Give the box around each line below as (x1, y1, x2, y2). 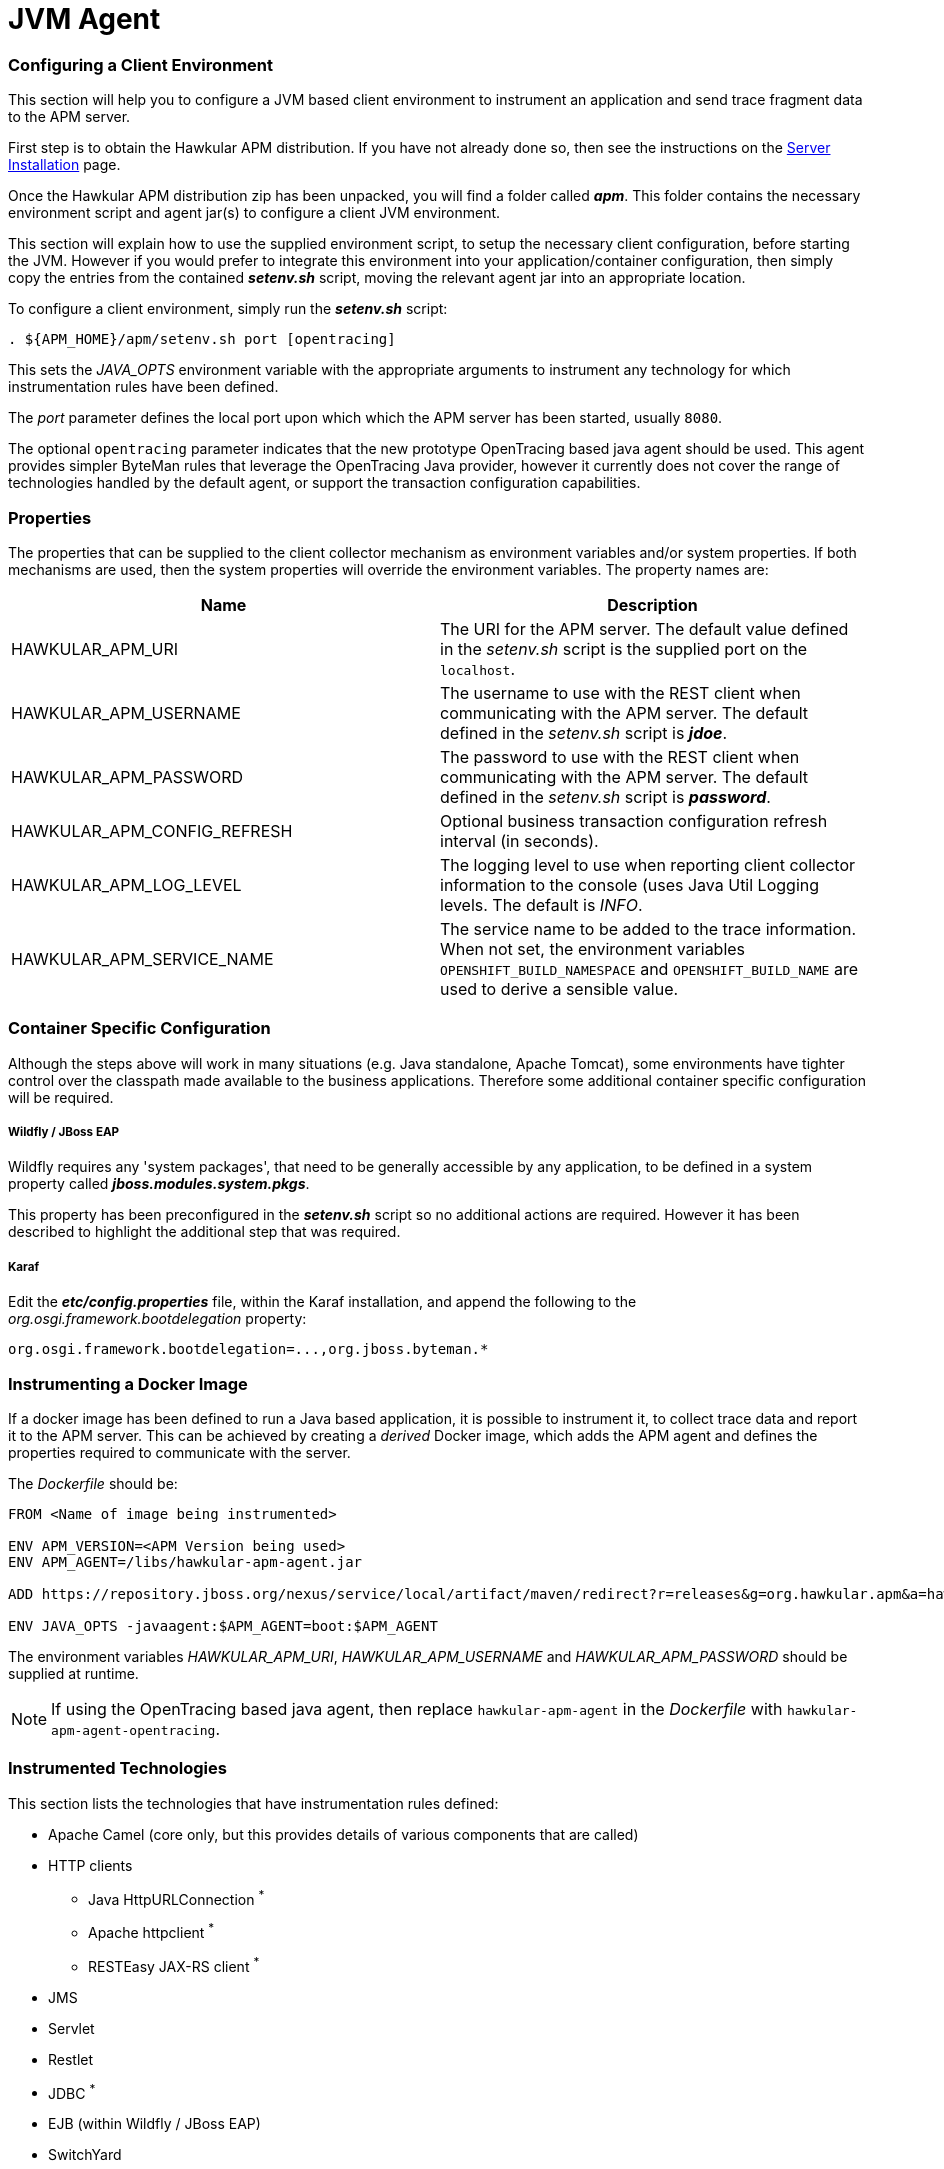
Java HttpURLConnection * (88, 1887, 265, 1908)
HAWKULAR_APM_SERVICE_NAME (11, 948, 274, 969)
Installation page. (8, 156, 121, 174)
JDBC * (48, 2081, 96, 2102)
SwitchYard (48, 2146, 122, 2164)
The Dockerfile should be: (8, 1474, 178, 1492)
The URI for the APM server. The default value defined (440, 618, 849, 639)
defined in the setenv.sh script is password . (440, 786, 771, 807)
